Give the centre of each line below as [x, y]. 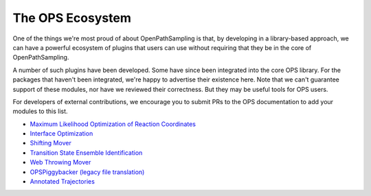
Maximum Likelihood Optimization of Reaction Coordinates [113, 124]
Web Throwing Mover [60, 162]
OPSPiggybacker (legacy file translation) [87, 172]
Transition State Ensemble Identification [86, 152]
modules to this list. [40, 111]
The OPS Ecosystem [72, 18]
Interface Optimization [61, 134]
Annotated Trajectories [63, 182]
